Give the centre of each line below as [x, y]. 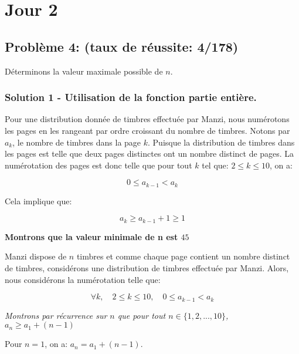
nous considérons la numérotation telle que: [83, 279]
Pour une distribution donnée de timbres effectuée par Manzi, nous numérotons [147, 119]
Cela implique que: [38, 200]
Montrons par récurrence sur [56, 315]
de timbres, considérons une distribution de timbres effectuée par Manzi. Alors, [147, 268]
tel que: [215, 165]
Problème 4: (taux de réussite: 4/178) [122, 46]
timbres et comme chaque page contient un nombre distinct [183, 256]
